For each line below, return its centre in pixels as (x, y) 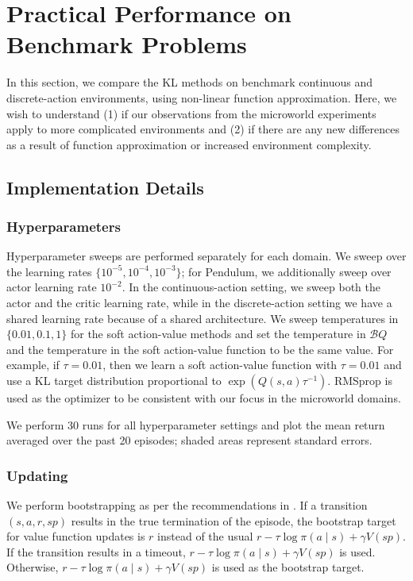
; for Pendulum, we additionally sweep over (286, 271)
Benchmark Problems (127, 44)
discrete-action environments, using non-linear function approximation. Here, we (202, 97)
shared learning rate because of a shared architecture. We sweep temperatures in (203, 318)
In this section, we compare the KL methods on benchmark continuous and (190, 82)
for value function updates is (76, 536)
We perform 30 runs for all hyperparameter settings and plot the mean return (196, 424)
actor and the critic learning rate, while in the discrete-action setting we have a (199, 303)
